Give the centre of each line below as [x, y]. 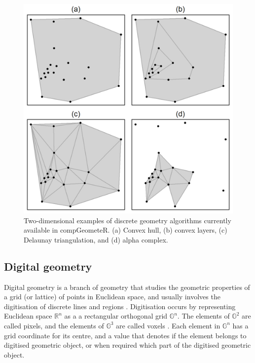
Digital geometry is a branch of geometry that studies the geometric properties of [127, 287]
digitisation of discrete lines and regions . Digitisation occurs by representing [120, 306]
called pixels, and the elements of [54, 325]
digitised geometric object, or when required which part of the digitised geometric [127, 345]
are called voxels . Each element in [168, 325]
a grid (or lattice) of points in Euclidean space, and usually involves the [112, 297]
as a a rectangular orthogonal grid [116, 316]
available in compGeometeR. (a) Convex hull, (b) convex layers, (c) [126, 230]
